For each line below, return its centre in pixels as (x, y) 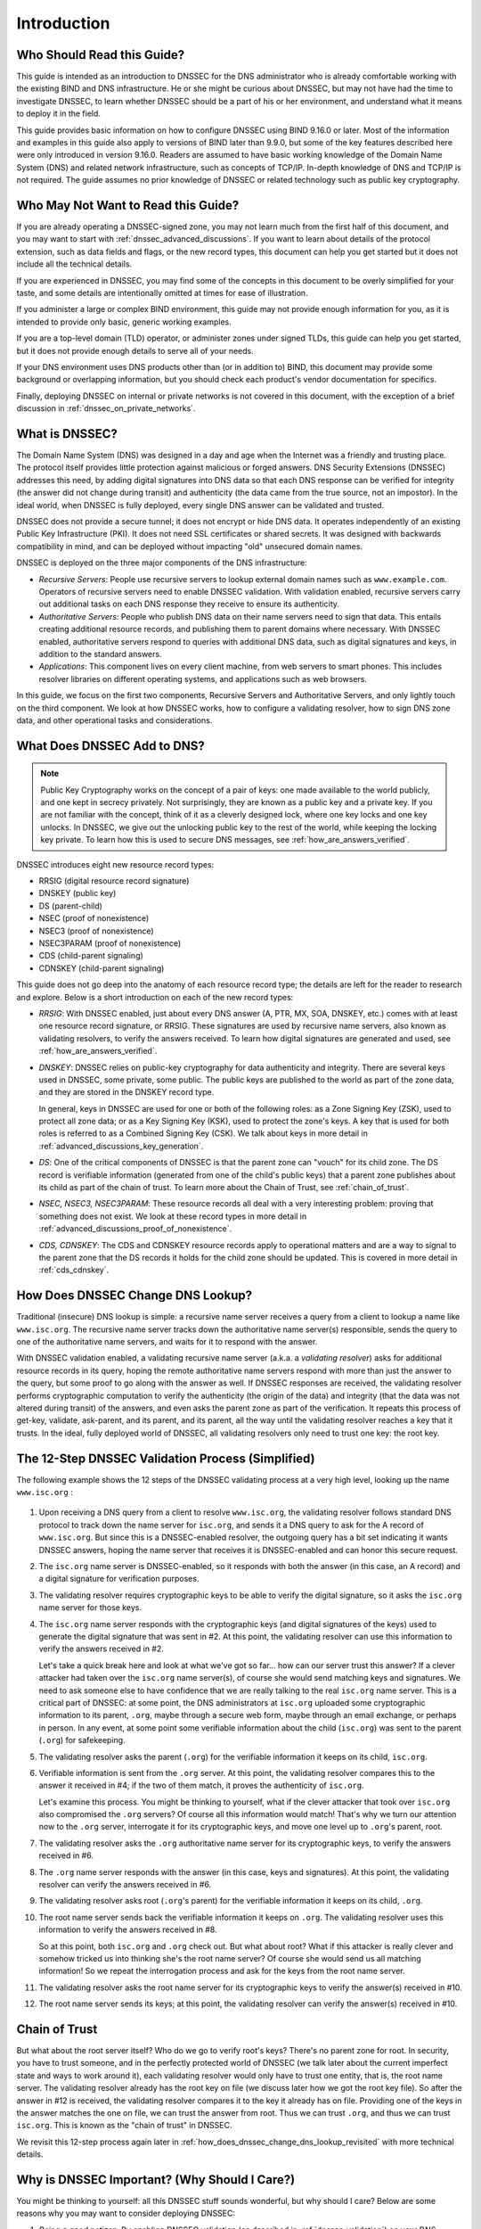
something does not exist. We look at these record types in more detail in (173, 1216)
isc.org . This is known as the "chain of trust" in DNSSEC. (124, 2126)
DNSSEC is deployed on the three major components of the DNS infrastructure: (162, 563)
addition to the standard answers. (100, 654)
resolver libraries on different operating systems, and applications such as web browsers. (203, 679)
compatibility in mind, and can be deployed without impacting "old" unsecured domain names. (190, 546)
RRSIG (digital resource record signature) (114, 881)
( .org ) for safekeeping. (82, 1740)
